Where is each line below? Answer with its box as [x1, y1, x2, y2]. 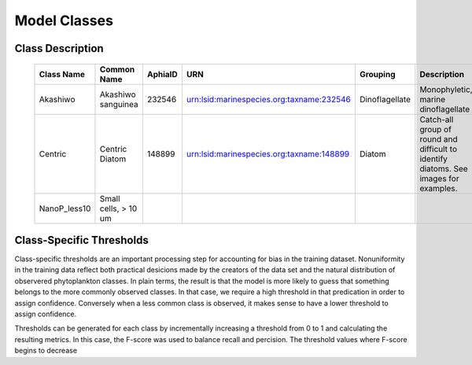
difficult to [419, 143, 458, 154]
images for [419, 173, 459, 184]
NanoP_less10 [39, 203, 91, 214]
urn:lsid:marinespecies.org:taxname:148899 [186, 148, 350, 159]
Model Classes [14, 12, 114, 29]
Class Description [14, 42, 104, 55]
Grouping [359, 68, 396, 79]
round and [419, 134, 458, 145]
